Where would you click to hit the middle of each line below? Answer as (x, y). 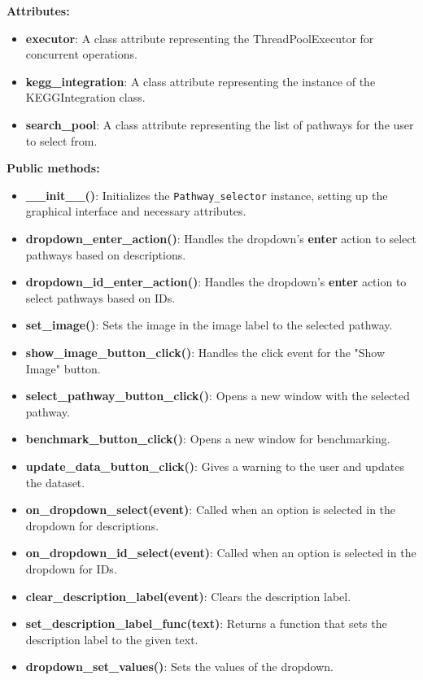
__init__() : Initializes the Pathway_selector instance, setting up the (207, 195)
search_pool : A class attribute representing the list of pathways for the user (220, 124)
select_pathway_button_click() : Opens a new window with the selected (218, 396)
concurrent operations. (81, 54)
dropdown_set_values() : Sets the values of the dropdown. (180, 667)
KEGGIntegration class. (85, 97)
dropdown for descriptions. (92, 525)
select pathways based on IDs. (100, 297)
